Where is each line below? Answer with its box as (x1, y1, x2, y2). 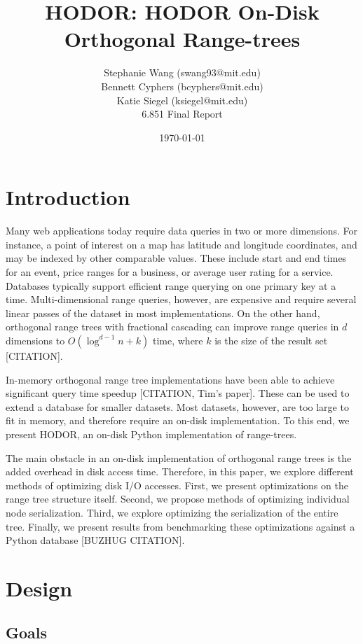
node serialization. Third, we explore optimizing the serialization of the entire (6, 505, 338, 519)
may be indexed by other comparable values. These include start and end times (6, 251, 347, 265)
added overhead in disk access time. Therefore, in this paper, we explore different (6, 464, 354, 479)
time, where (152, 332, 203, 347)
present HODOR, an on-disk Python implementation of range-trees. (6, 426, 297, 441)
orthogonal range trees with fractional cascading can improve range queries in (6, 319, 339, 334)
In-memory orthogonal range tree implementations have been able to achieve (6, 372, 335, 386)
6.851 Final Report (142, 106, 223, 121)
